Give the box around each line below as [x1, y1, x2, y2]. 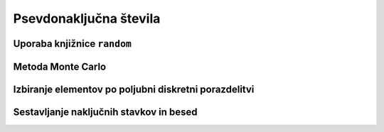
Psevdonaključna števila [13, 11, 161, 26]
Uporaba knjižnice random [13, 38, 132, 50]
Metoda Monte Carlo [13, 60, 107, 72]
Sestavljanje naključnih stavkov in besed [13, 106, 198, 119]
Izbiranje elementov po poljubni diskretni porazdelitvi [13, 84, 255, 95]
